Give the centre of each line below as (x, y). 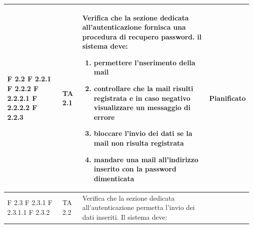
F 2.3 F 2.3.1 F (30, 202)
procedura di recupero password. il (142, 36)
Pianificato (227, 98)
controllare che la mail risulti (143, 88)
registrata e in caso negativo (142, 98)
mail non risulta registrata (139, 143)
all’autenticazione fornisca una (134, 27)
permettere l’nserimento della (145, 62)
